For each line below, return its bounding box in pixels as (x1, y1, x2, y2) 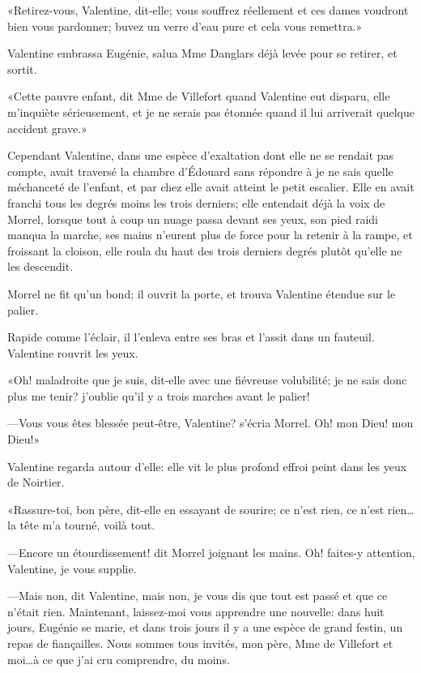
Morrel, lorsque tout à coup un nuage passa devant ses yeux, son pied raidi (7, 210, 378, 227)
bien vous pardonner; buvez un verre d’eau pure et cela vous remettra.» (7, 17, 363, 34)
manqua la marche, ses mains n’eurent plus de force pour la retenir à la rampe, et (7, 226, 413, 243)
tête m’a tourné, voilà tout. (19, 517, 155, 534)
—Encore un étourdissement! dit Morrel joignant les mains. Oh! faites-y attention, (7, 544, 415, 561)
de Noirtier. (7, 474, 65, 491)
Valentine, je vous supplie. (7, 559, 137, 577)
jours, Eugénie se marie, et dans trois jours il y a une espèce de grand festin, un (7, 619, 403, 636)
